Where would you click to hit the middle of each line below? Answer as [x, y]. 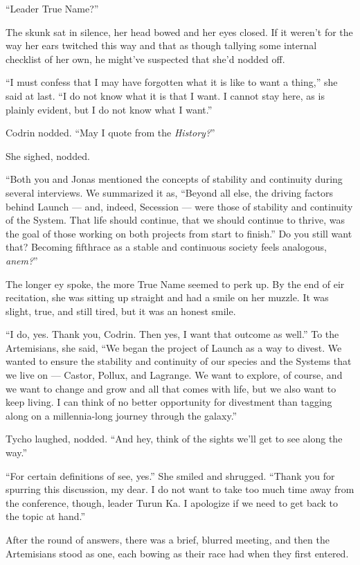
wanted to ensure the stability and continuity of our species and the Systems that [179, 361]
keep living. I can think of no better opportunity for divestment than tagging [169, 402]
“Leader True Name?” [52, 8]
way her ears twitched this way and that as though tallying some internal [161, 45]
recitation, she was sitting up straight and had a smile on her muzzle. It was [167, 297]
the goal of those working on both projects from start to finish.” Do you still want [179, 233]
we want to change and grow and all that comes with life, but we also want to [171, 388]
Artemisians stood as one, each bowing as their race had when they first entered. [177, 553]
